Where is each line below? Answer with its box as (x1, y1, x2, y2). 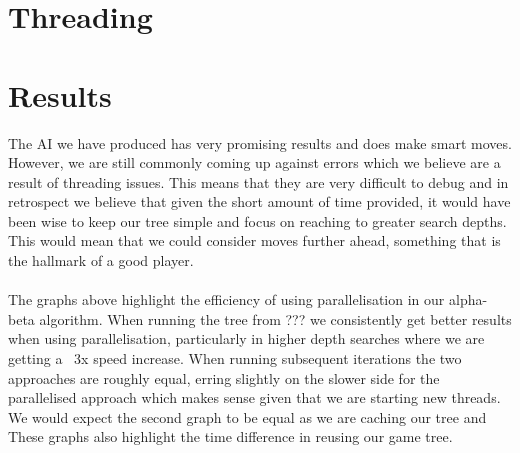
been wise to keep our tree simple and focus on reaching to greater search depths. (8, 210, 507, 231)
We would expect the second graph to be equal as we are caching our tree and (8, 406, 487, 427)
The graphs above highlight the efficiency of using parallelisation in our (8, 289, 445, 310)
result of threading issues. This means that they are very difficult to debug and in (8, 171, 509, 192)
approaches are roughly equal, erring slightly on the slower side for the (8, 367, 440, 388)
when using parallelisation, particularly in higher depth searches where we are (8, 328, 485, 349)
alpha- (448, 289, 488, 310)
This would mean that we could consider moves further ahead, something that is (8, 230, 501, 251)
